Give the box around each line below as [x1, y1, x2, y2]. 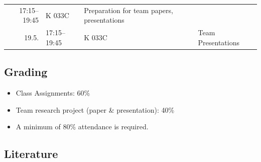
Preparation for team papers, [84, 5, 173, 15]
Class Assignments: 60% [16, 88, 90, 98]
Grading [4, 64, 48, 79]
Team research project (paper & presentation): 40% [16, 104, 175, 115]
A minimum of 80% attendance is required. [16, 121, 149, 132]
